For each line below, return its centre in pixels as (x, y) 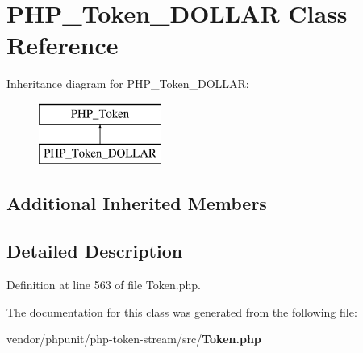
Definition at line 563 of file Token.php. (104, 285)
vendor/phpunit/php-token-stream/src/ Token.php (134, 339)
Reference (63, 45)
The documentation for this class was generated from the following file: (182, 311)
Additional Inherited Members (137, 203)
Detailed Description (95, 251)
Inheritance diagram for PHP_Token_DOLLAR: (128, 84)
